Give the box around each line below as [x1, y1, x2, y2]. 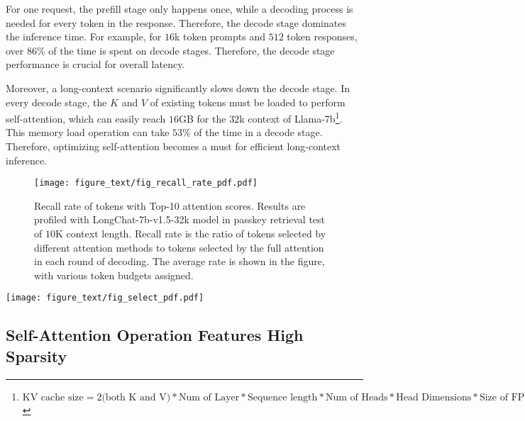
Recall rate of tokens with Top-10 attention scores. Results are [34, 198, 306, 213]
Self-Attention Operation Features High [6, 324, 304, 346]
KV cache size [22, 392, 84, 403]
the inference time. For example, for [6, 29, 162, 44]
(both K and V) [101, 392, 171, 403]
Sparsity [6, 344, 67, 366]
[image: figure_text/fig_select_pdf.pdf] [6, 293, 204, 303]
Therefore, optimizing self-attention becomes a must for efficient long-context [6, 139, 341, 153]
